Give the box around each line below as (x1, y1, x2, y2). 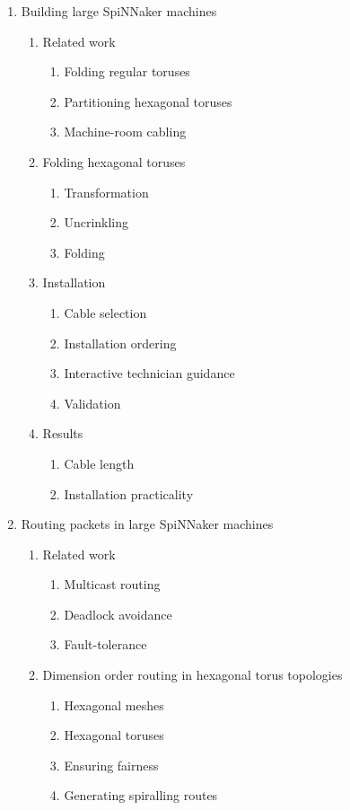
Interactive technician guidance (64, 364, 235, 383)
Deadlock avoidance (64, 604, 172, 623)
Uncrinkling (64, 213, 129, 232)
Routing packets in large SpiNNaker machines (21, 515, 274, 533)
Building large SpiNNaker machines (21, 2, 217, 20)
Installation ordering (64, 333, 177, 352)
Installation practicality (64, 484, 194, 503)
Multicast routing (64, 575, 161, 594)
